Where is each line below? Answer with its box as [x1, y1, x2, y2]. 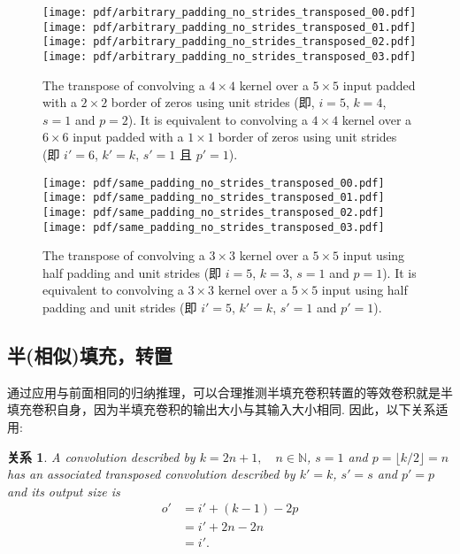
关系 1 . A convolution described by [7, 447, 195, 466]
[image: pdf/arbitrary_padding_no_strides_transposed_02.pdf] [42, 35, 417, 49]
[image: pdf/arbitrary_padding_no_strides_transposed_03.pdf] [42, 50, 417, 63]
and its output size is [7, 481, 120, 500]
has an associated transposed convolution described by [7, 465, 295, 483]
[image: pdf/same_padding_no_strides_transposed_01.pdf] [42, 191, 385, 204]
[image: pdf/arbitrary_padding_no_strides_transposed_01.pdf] [42, 20, 417, 34]
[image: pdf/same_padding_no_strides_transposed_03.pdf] [42, 220, 385, 234]
